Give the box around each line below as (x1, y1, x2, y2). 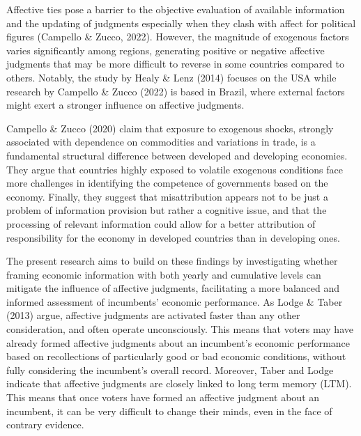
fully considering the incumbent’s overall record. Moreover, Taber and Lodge (6, 362, 334, 377)
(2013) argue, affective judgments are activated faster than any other (6, 308, 300, 322)
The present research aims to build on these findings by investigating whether (6, 254, 338, 268)
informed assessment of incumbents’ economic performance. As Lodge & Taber (6, 294, 343, 309)
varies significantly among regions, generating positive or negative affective (6, 42, 325, 57)
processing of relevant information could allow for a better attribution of (6, 216, 316, 231)
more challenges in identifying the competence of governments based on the (6, 176, 328, 190)
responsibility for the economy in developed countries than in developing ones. (6, 230, 340, 244)
